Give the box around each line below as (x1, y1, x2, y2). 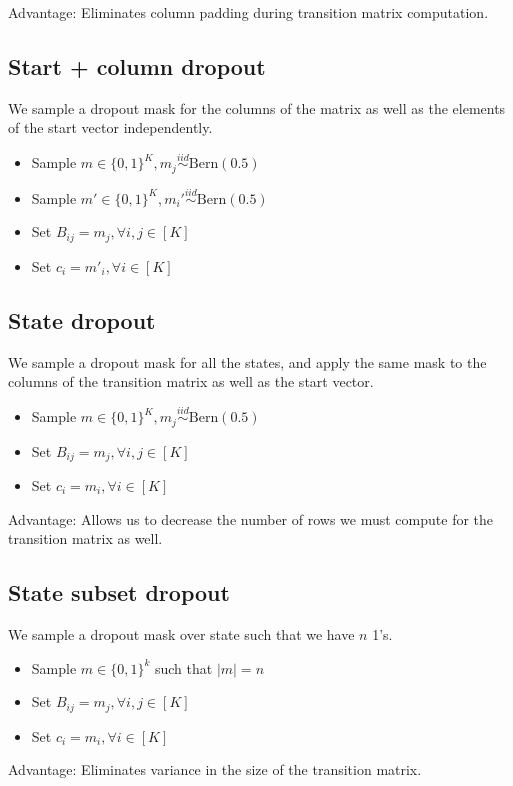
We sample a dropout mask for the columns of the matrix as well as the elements (8, 97, 506, 118)
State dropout (8, 304, 156, 335)
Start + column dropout (8, 50, 266, 81)
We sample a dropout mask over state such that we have (8, 624, 355, 645)
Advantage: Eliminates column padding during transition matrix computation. (8, 2, 489, 22)
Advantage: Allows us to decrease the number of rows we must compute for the (8, 508, 494, 529)
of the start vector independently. (8, 117, 213, 138)
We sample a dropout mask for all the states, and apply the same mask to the (8, 351, 487, 372)
